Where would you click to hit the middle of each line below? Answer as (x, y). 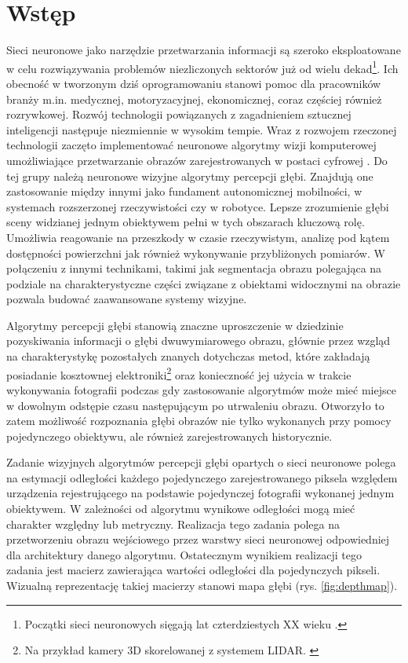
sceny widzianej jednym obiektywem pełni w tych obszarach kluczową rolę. (186, 222)
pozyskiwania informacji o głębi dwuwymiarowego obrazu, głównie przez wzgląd (199, 341)
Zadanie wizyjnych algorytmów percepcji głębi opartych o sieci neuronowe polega (201, 462)
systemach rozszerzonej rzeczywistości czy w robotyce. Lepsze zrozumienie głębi (198, 206)
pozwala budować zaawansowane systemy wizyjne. (127, 299)
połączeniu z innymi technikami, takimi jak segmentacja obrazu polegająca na (194, 268)
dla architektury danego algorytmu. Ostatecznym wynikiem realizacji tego (184, 554)
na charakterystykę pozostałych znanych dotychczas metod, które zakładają (188, 356)
